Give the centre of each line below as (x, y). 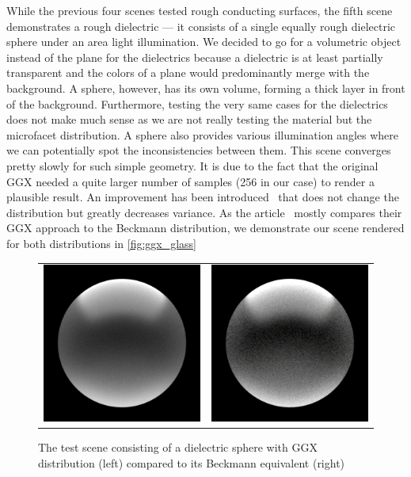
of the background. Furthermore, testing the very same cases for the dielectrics (197, 103)
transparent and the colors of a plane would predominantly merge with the (188, 73)
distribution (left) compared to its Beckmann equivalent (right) (192, 462)
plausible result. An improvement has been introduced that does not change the (203, 197)
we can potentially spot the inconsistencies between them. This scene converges (199, 150)
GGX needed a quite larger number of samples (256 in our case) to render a (190, 181)
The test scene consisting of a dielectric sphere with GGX (178, 447)
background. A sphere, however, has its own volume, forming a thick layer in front (206, 88)
